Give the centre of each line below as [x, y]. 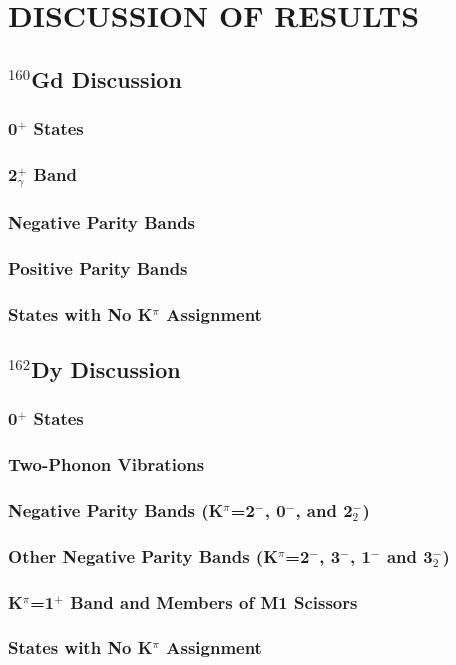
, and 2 [324, 509]
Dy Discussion [106, 368]
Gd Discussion [106, 78]
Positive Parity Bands [98, 267]
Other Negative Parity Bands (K [143, 555]
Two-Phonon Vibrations [106, 464]
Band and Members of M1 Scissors [214, 601]
